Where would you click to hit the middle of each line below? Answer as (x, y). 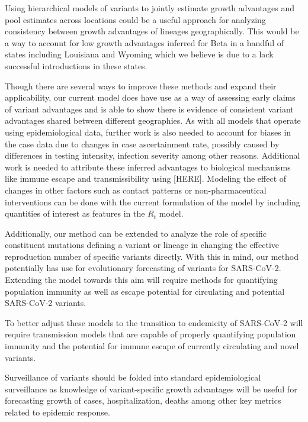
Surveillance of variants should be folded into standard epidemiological (133, 377)
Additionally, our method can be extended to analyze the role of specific (136, 233)
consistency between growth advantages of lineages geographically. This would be (152, 31)
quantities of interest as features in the (75, 213)
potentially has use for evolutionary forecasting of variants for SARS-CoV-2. (143, 268)
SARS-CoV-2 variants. (46, 303)
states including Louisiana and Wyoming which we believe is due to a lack (139, 54)
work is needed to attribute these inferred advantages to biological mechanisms (148, 167)
